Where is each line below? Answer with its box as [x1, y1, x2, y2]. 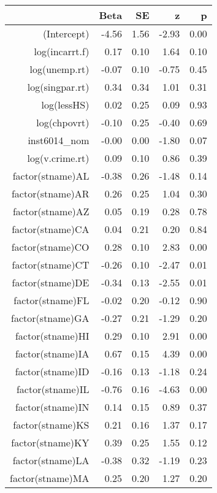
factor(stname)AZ [12, 204, 89, 218]
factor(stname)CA [12, 222, 89, 236]
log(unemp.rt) [29, 62, 89, 76]
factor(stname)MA [10, 471, 89, 485]
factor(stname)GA [11, 311, 89, 325]
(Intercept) [42, 26, 89, 40]
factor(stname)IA [15, 346, 89, 361]
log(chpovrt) [36, 115, 89, 129]
